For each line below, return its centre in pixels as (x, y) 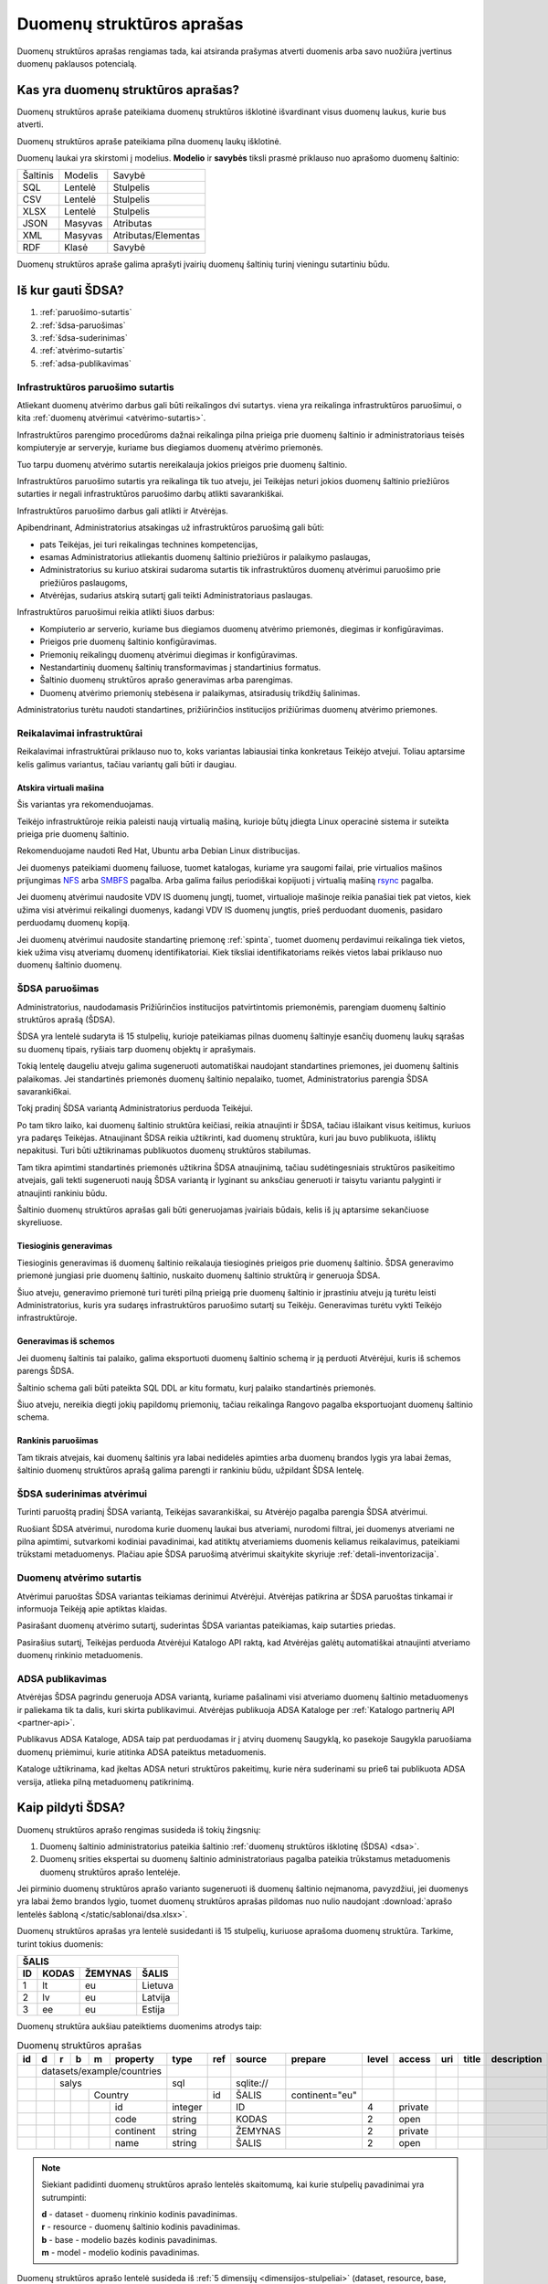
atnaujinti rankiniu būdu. (62, 1193)
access (415, 2058)
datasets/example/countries (101, 2071)
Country (111, 2095)
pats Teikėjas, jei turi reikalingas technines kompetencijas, (149, 545)
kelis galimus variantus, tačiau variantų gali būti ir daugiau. (127, 764)
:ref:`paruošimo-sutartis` (86, 312)
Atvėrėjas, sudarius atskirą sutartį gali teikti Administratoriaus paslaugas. (176, 596)
